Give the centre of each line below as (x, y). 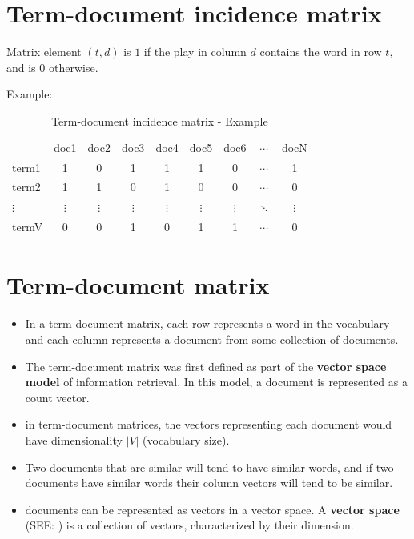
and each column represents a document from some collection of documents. (212, 339)
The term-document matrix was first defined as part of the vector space (206, 366)
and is (21, 67)
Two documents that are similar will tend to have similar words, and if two (209, 467)
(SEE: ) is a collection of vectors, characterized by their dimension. (189, 525)
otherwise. (73, 67)
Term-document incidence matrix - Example (160, 120)
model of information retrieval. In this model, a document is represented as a (216, 382)
